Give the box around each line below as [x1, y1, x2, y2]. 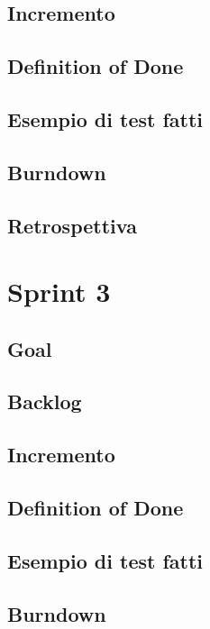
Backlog [7, 387, 82, 415]
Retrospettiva [7, 211, 137, 239]
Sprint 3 [7, 273, 111, 310]
